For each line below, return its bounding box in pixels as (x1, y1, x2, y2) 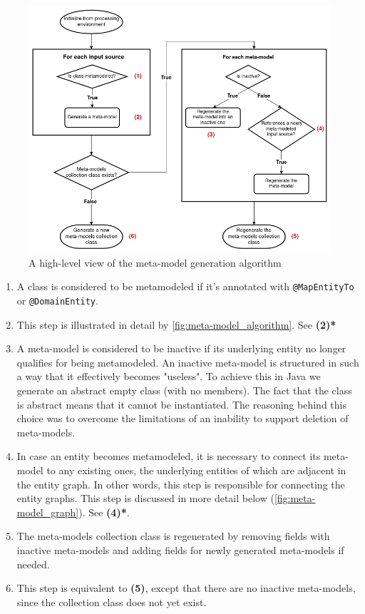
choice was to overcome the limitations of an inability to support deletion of (16, 411, 349, 426)
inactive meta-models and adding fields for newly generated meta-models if (16, 543, 344, 558)
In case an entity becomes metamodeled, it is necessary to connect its (16, 449, 321, 464)
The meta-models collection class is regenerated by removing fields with (16, 528, 330, 543)
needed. (16, 556, 50, 571)
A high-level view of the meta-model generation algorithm (29, 255, 282, 270)
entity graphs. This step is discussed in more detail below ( (16, 491, 274, 506)
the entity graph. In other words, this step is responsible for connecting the (16, 476, 345, 491)
